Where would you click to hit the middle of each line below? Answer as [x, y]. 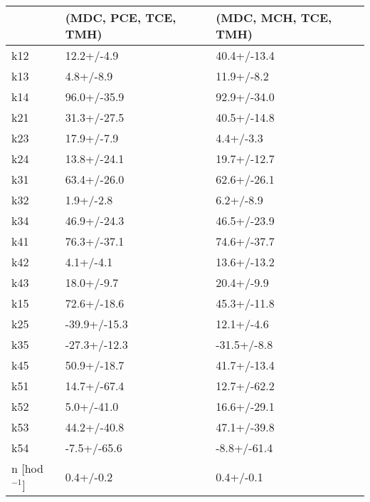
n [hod [27, 468]
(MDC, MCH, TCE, [274, 17]
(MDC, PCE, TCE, [121, 17]
